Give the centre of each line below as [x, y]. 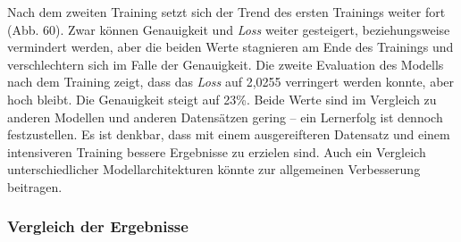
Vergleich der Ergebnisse [98, 226]
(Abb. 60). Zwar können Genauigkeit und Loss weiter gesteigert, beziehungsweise [229, 29]
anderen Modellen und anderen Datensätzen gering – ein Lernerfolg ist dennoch [225, 117]
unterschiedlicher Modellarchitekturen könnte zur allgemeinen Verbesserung [214, 169]
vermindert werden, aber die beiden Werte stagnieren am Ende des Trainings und [230, 47]
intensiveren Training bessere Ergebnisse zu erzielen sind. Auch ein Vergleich [217, 151]
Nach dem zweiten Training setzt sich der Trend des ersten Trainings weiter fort [226, 12]
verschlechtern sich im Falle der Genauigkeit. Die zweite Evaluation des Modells [226, 64]
